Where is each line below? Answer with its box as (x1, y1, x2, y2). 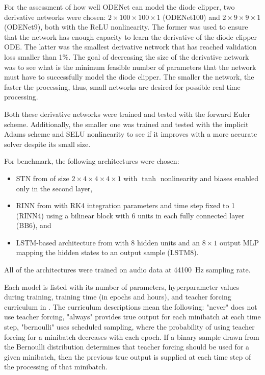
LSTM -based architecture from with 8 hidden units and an (16, 237, 200, 247)
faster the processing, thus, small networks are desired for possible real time (4, 81, 241, 92)
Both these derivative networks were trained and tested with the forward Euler (4, 108, 251, 119)
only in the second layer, (16, 183, 93, 193)
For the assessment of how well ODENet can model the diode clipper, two (4, 2, 235, 12)
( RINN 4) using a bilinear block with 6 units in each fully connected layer (16, 210, 245, 220)
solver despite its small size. (4, 138, 91, 149)
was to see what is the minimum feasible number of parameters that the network (4, 61, 256, 72)
